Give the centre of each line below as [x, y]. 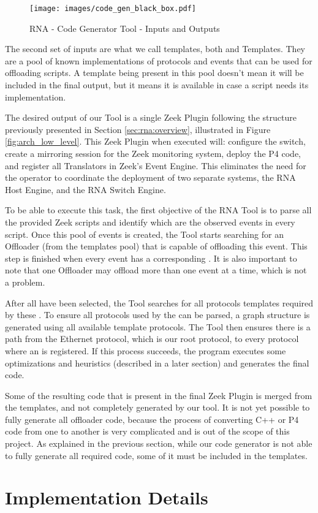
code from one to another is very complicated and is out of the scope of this [147, 431]
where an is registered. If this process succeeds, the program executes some [146, 350]
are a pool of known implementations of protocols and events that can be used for [159, 60]
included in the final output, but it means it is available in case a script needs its [157, 85]
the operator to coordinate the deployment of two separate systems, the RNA [150, 177]
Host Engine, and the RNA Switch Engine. [85, 189]
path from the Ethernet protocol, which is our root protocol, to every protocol [152, 339]
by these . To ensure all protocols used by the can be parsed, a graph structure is [157, 315]
